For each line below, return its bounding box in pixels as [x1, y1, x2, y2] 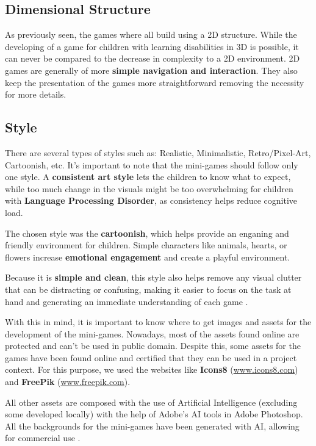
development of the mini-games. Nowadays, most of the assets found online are [5, 327, 300, 340]
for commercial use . [5, 431, 81, 444]
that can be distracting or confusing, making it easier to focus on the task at [5, 282, 292, 295]
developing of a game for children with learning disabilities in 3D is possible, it [5, 40, 299, 52]
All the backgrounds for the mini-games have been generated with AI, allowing [5, 419, 300, 432]
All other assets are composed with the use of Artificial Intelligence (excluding [5, 395, 298, 408]
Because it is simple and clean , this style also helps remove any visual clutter [5, 271, 302, 284]
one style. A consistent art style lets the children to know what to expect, [5, 170, 291, 183]
